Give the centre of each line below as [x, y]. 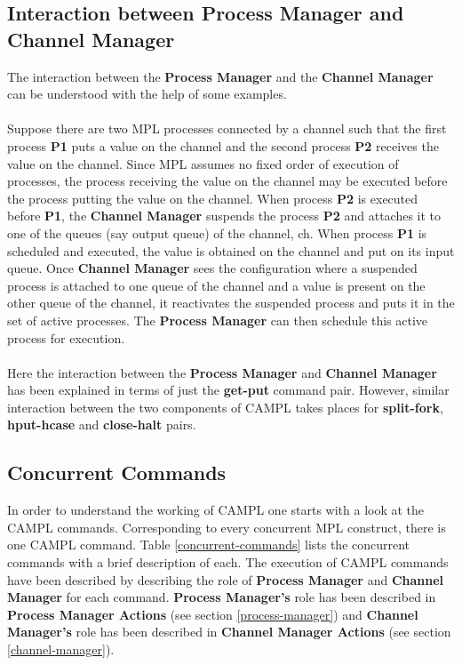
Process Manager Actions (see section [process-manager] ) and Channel [213, 614]
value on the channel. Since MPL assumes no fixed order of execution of [203, 163]
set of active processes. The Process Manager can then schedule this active [218, 320]
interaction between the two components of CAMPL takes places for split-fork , [225, 407]
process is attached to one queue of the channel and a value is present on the [216, 285]
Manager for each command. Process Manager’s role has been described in [222, 597]
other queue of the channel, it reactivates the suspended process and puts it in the [231, 303]
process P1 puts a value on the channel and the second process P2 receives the [223, 145]
